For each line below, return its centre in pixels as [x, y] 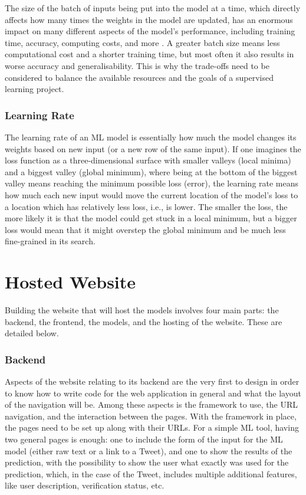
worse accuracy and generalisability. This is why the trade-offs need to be [137, 65]
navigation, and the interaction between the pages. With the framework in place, [151, 416]
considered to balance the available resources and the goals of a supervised [139, 77]
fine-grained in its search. [50, 241]
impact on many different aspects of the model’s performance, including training [150, 31]
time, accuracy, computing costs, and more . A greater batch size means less [142, 42]
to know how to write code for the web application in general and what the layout [153, 393]
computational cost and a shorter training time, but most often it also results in [149, 54]
